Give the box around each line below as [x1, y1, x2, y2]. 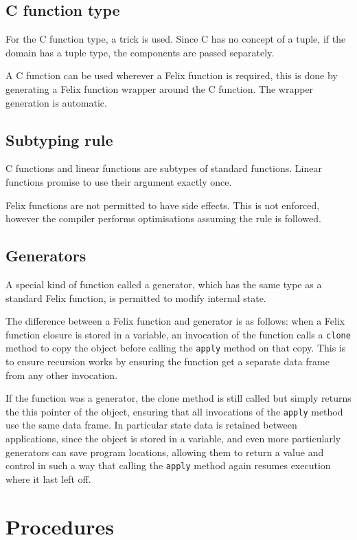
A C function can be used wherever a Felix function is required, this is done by [5, 68, 338, 83]
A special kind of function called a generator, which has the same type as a [5, 277, 322, 291]
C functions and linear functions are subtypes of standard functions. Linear [5, 161, 322, 175]
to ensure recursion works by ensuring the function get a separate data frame [5, 354, 330, 369]
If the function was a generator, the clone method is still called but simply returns [5, 391, 352, 405]
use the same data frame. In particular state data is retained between [5, 418, 297, 432]
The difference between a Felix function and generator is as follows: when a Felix [5, 314, 345, 328]
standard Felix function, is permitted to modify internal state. [5, 290, 266, 305]
